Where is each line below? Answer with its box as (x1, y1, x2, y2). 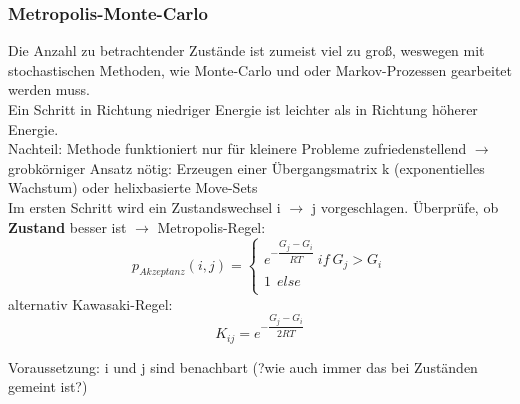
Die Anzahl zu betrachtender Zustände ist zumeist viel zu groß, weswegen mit (8, 40, 485, 61)
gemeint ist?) (8, 376, 88, 397)
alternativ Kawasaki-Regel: (8, 293, 173, 314)
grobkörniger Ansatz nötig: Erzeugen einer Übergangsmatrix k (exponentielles (8, 157, 485, 178)
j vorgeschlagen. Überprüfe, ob (311, 196, 499, 217)
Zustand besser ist (8, 216, 127, 237)
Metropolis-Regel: (157, 216, 266, 237)
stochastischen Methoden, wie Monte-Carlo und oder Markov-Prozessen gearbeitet (8, 59, 512, 80)
